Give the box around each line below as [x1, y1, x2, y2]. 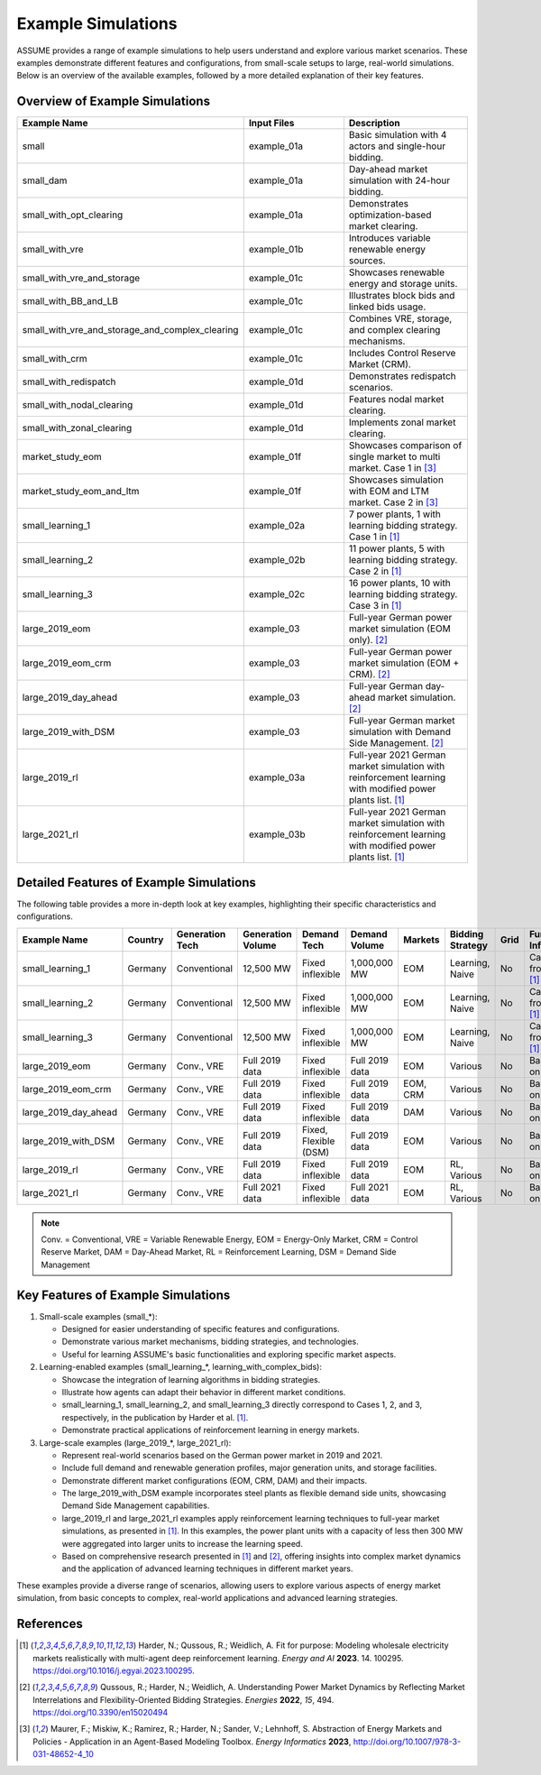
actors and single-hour [348, 140, 446, 152]
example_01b [248, 244, 304, 256]
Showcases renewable [348, 266, 445, 279]
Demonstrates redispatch [348, 370, 457, 382]
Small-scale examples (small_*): [39, 1311, 158, 1321]
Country [127, 933, 164, 946]
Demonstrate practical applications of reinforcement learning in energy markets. [61, 1425, 360, 1436]
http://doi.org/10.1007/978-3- [353, 1736, 462, 1747]
